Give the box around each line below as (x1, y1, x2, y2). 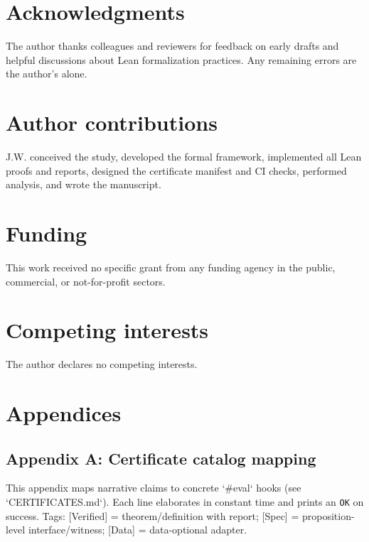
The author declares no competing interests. (6, 357, 198, 372)
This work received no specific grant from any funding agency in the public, (6, 259, 336, 274)
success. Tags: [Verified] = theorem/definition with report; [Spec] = (6, 508, 299, 523)
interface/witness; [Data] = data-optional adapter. (28, 522, 247, 537)
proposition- (301, 508, 355, 523)
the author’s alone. (6, 66, 87, 81)
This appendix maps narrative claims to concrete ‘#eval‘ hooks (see (6, 480, 301, 495)
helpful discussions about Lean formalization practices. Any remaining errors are (6, 52, 357, 67)
